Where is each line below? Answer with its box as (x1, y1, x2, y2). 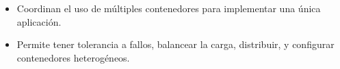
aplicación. (16, 14, 62, 28)
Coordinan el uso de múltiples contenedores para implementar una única (16, 1, 321, 15)
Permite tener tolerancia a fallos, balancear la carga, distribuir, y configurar (16, 37, 335, 51)
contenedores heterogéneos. (16, 50, 130, 64)
